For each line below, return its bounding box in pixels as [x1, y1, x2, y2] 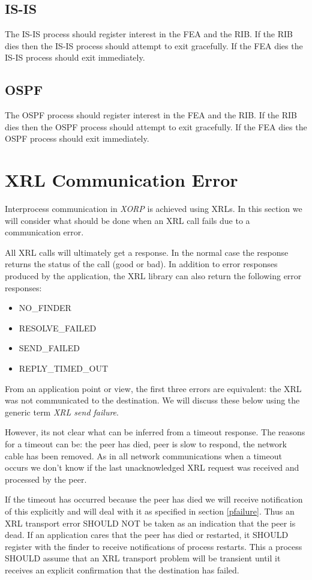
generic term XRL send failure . [5, 405, 119, 418]
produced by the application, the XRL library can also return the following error [5, 270, 302, 282]
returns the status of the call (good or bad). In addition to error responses [5, 258, 278, 270]
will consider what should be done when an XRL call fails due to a [5, 214, 250, 226]
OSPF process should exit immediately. [5, 132, 149, 145]
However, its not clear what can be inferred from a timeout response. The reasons [5, 426, 305, 438]
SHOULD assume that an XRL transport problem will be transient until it [5, 552, 281, 564]
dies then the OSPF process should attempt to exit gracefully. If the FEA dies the [5, 120, 307, 133]
